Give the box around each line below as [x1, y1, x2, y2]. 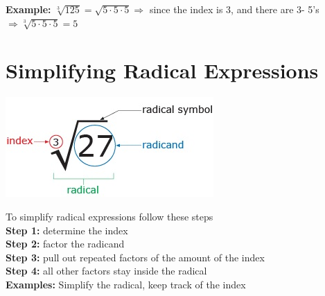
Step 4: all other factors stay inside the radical [6, 263, 207, 278]
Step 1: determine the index [6, 223, 128, 237]
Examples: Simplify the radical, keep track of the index [6, 277, 246, 291]
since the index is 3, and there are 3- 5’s [149, 2, 319, 16]
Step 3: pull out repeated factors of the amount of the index [6, 250, 265, 264]
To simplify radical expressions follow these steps [6, 209, 213, 223]
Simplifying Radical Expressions [6, 56, 319, 85]
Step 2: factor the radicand [6, 236, 125, 251]
